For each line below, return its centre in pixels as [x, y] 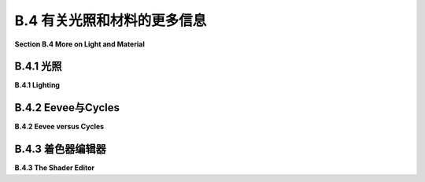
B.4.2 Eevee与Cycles [67, 108]
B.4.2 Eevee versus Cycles [59, 127]
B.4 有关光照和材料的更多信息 [111, 20]
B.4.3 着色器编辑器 [60, 149]
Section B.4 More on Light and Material [79, 44]
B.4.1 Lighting [37, 85]
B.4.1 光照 [38, 67]
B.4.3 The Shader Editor [54, 168]
